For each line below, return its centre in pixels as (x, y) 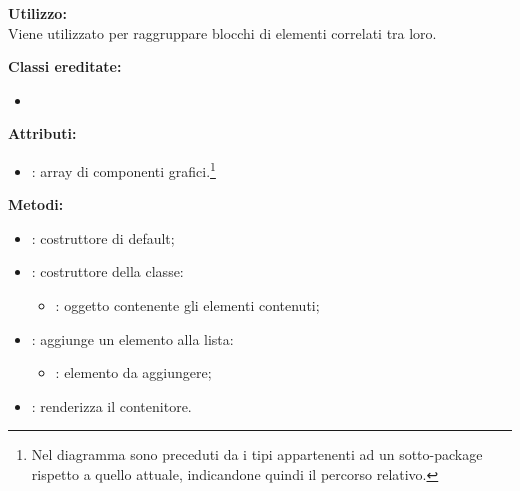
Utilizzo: (37, 13)
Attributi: (42, 133)
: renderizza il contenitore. (111, 405)
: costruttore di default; (103, 237)
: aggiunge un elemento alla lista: (132, 338)
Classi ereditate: (65, 66)
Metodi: (36, 204)
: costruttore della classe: (107, 271)
